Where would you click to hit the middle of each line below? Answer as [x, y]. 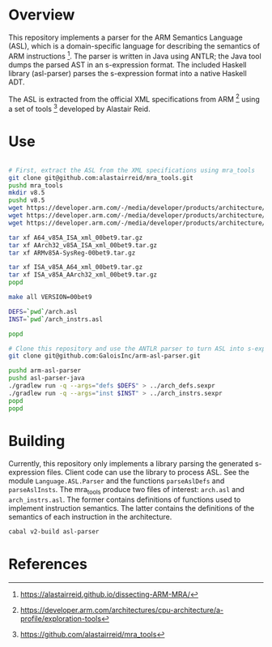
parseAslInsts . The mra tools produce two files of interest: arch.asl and [127, 490]
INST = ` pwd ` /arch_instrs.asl [56, 319]
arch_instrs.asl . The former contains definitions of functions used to [125, 499]
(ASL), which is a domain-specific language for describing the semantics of [134, 45]
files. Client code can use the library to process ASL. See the [148, 472]
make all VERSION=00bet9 [50, 298]
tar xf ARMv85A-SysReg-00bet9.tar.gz [72, 253]
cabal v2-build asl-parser [54, 532]
